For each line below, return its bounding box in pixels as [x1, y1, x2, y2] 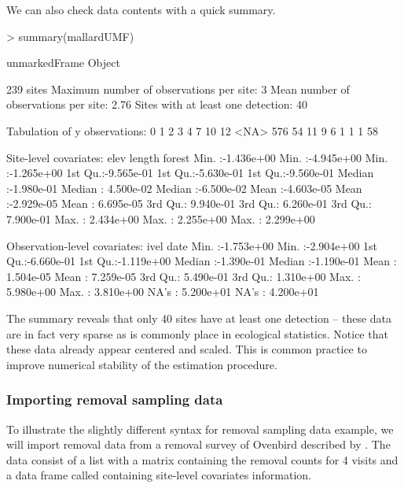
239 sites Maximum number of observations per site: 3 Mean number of [6, 80, 350, 97]
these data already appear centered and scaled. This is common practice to [6, 341, 367, 357]
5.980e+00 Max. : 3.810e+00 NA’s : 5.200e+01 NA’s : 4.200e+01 [6, 283, 319, 300]
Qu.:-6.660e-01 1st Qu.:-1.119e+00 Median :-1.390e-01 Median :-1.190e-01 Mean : [6, 253, 397, 269]
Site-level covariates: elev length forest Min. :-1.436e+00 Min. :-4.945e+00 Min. [6, 149, 388, 165]
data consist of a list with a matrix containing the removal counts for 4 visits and [6, 451, 398, 468]
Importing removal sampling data [6, 390, 223, 409]
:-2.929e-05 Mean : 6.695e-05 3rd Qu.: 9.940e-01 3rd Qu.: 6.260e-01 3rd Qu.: [6, 195, 372, 212]
